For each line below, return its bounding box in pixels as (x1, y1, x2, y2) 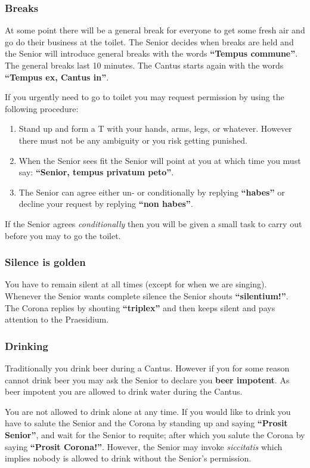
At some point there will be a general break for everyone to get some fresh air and (5, 24, 305, 36)
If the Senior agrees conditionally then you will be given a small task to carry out (5, 217, 302, 230)
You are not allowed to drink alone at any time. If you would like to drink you (5, 405, 291, 417)
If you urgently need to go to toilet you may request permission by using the (5, 91, 284, 103)
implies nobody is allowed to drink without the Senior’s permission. (5, 452, 252, 464)
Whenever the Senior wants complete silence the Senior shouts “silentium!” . (5, 289, 289, 302)
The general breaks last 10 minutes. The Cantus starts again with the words (5, 59, 284, 71)
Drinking (5, 338, 48, 353)
